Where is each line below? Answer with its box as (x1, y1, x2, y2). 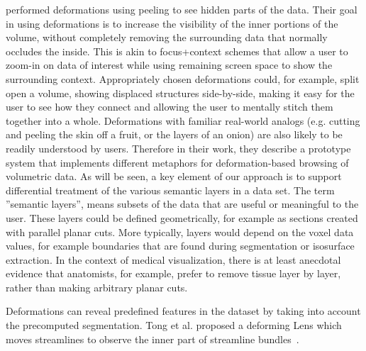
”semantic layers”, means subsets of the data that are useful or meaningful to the (6, 196, 359, 211)
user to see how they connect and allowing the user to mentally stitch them (6, 99, 333, 114)
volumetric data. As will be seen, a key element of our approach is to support (6, 169, 342, 184)
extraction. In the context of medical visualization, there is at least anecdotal (6, 252, 341, 267)
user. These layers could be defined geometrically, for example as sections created (6, 210, 358, 225)
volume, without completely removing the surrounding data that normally (6, 30, 328, 45)
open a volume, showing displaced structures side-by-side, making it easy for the (6, 85, 355, 100)
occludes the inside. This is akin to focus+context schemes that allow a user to (6, 43, 348, 58)
